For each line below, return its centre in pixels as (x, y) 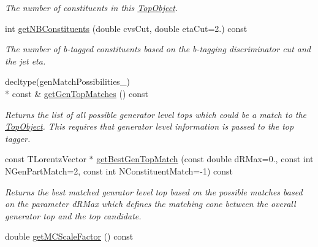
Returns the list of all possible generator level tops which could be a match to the (156, 114)
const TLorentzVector (46, 159)
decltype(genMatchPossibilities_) (67, 81)
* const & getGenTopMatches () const (77, 93)
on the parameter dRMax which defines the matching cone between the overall (150, 204)
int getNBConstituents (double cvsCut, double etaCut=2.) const (126, 28)
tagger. (18, 138)
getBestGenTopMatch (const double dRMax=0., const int (205, 159)
